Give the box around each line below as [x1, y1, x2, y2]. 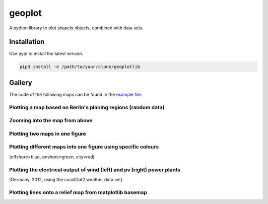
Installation [9, 38, 45, 46]
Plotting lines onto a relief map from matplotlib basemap [9, 189, 147, 196]
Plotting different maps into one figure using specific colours [9, 143, 159, 150]
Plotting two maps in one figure [9, 130, 86, 137]
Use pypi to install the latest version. [9, 51, 84, 57]
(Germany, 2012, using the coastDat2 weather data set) [9, 176, 123, 182]
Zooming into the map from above [9, 117, 93, 124]
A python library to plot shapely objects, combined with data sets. [9, 25, 144, 31]
